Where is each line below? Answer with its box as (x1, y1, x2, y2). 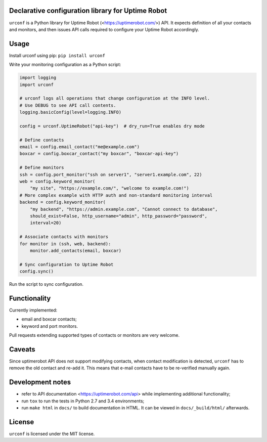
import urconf (19, 82, 54, 88)
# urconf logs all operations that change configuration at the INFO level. (19, 95, 210, 101)
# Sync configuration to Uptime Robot (19, 262, 114, 267)
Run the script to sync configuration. (9, 281, 84, 287)
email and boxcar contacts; (21, 316, 77, 322)
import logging (19, 75, 56, 81)
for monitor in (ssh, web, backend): (19, 241, 111, 247)
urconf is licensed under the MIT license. (9, 431, 95, 437)
